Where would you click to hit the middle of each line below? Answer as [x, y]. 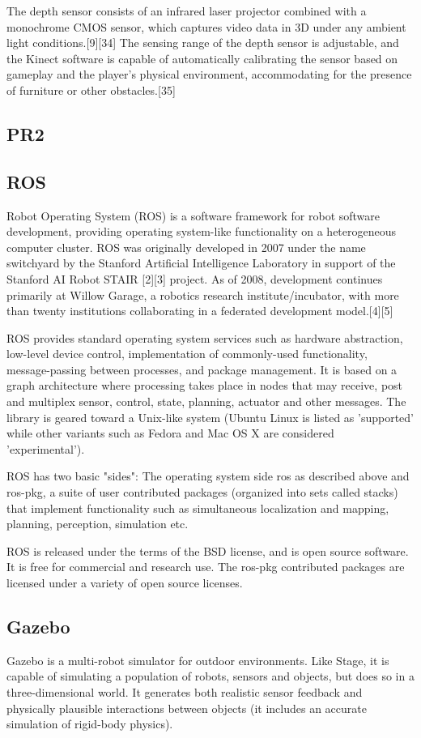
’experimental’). [46, 448]
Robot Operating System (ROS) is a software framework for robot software [193, 215]
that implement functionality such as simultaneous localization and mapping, [198, 508]
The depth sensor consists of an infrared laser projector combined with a [187, 11]
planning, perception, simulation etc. [98, 524]
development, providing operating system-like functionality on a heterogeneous [202, 231]
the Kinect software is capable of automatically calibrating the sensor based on [202, 58]
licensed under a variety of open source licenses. [125, 583]
